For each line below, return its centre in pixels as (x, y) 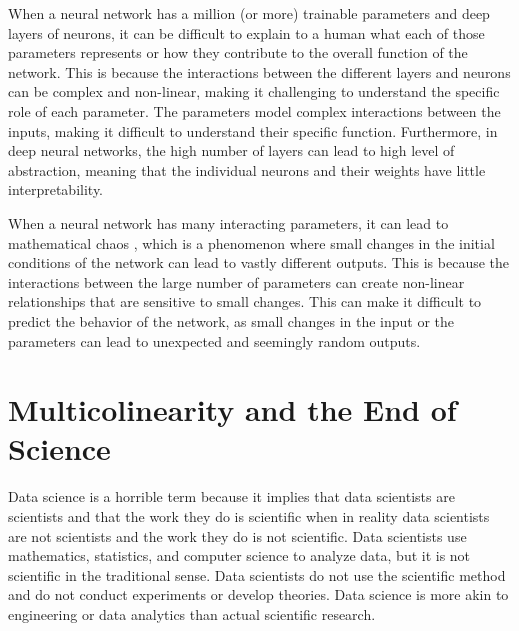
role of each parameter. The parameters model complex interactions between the (254, 110)
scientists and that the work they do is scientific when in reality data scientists (249, 516)
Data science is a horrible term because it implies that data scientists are (231, 496)
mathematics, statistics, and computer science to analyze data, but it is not (239, 555)
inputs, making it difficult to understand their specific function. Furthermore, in (253, 130)
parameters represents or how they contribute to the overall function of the (238, 52)
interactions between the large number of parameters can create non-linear (236, 281)
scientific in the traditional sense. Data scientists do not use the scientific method (257, 574)
